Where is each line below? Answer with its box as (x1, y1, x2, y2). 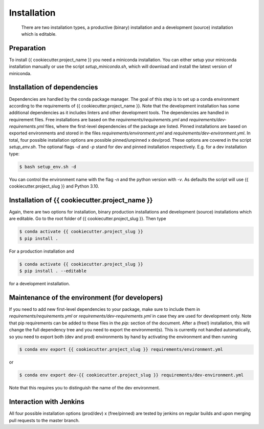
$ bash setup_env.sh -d (19, 164, 77, 170)
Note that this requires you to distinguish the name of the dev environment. (9, 385, 160, 391)
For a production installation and (9, 248, 74, 254)
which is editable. (21, 31, 57, 37)
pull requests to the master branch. (9, 417, 80, 423)
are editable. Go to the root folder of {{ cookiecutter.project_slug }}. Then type (9, 215, 166, 222)
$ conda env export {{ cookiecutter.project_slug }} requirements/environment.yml (19, 347, 223, 352)
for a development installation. (9, 281, 70, 287)
